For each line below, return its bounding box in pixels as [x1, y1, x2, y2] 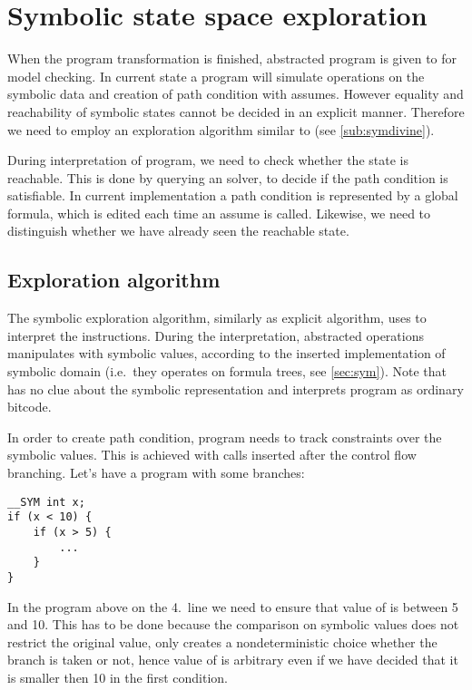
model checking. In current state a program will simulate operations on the [7, 66, 425, 85]
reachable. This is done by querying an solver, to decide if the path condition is [7, 168, 448, 187]
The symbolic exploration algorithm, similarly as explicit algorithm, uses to [7, 308, 427, 327]
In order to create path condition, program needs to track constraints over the [7, 427, 442, 446]
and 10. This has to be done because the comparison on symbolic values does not [7, 615, 459, 634]
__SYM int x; [7, 495, 85, 509]
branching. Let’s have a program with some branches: [7, 463, 305, 482]
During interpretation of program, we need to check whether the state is [7, 151, 408, 170]
